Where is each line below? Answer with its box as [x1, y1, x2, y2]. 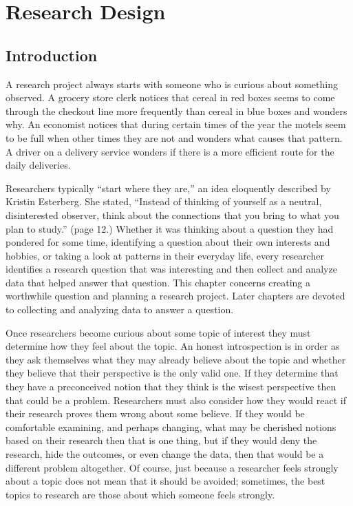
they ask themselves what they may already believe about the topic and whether [6, 352, 346, 366]
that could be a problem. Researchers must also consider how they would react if [6, 392, 347, 407]
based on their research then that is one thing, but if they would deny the [6, 433, 317, 447]
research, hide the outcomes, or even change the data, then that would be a [6, 447, 324, 461]
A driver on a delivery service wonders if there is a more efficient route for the [6, 144, 334, 158]
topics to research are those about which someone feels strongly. [6, 487, 275, 501]
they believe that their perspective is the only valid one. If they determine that [6, 366, 339, 380]
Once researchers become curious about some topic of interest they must [6, 325, 311, 339]
